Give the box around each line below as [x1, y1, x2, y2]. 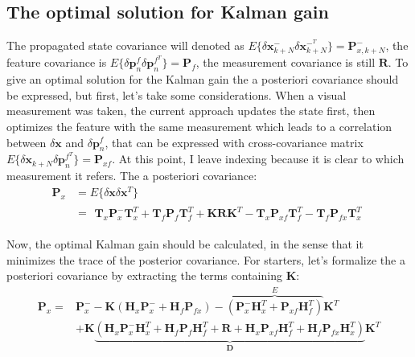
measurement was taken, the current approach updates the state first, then [6, 102, 376, 119]
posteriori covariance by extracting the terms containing [6, 267, 282, 284]
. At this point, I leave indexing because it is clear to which [112, 150, 405, 167]
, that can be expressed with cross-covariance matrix [105, 133, 364, 150]
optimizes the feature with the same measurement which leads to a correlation [6, 117, 392, 134]
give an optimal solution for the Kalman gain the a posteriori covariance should [6, 71, 399, 88]
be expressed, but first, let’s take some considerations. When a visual [6, 86, 347, 103]
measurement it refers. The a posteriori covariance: [6, 167, 257, 184]
